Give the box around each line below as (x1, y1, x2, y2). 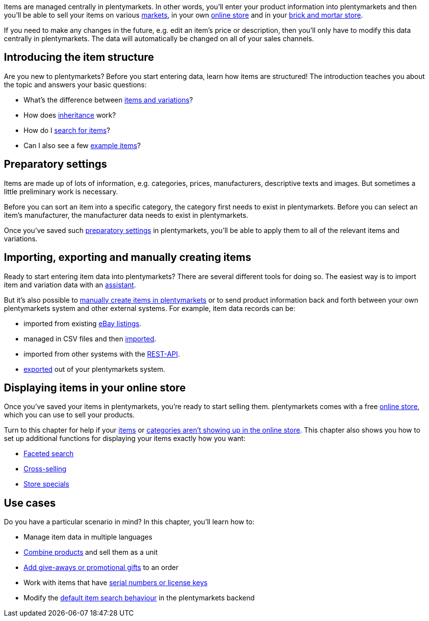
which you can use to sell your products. (4, 411, 135, 419)
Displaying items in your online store (4, 381, 186, 394)
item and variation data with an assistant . (4, 280, 136, 289)
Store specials (24, 480, 70, 489)
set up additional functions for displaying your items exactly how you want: (4, 434, 246, 443)
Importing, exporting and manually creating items (4, 251, 252, 264)
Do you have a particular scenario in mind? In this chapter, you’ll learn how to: (4, 517, 254, 526)
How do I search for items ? (24, 126, 110, 134)
